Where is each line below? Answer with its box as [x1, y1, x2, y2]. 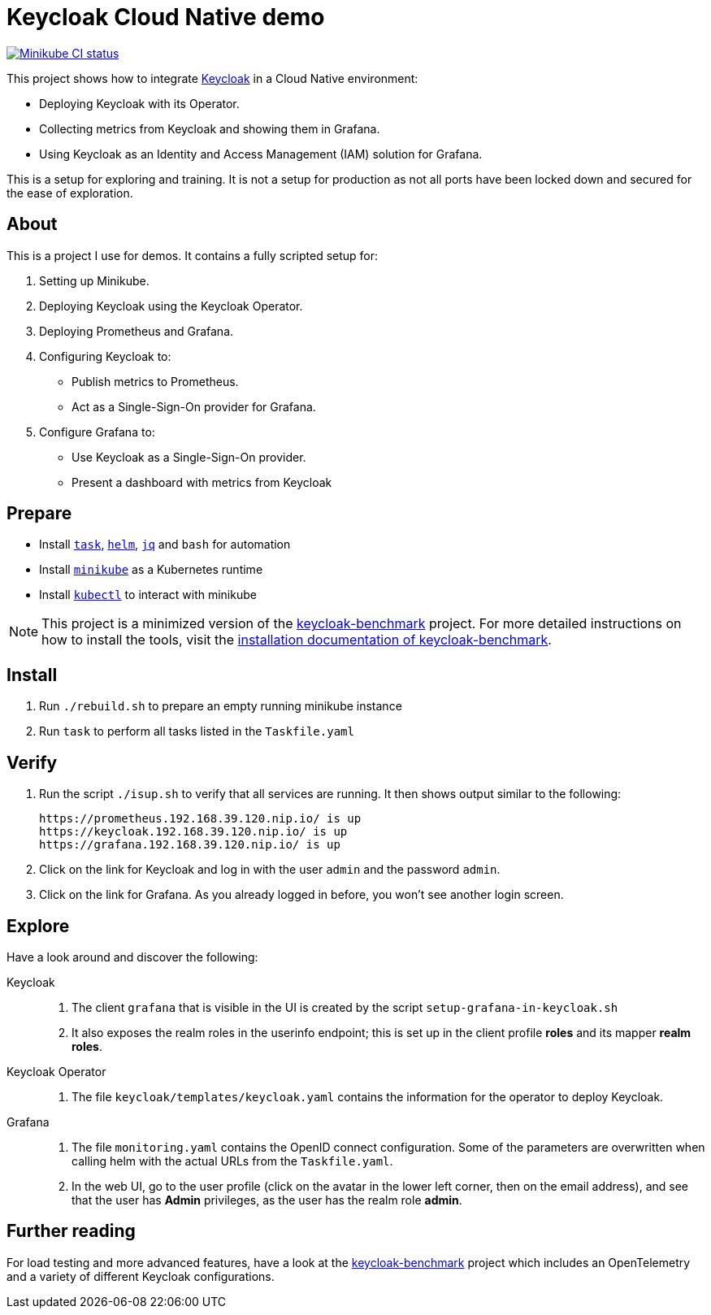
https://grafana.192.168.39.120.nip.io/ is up [39, 838, 340, 852]
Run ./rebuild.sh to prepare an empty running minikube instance [39, 699, 402, 714]
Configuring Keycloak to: [39, 349, 171, 363]
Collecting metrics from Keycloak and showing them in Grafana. [39, 121, 380, 136]
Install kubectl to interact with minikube [39, 588, 257, 602]
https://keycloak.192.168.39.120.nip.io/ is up [39, 825, 348, 839]
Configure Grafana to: [39, 424, 155, 439]
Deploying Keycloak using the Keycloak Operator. [39, 298, 303, 313]
